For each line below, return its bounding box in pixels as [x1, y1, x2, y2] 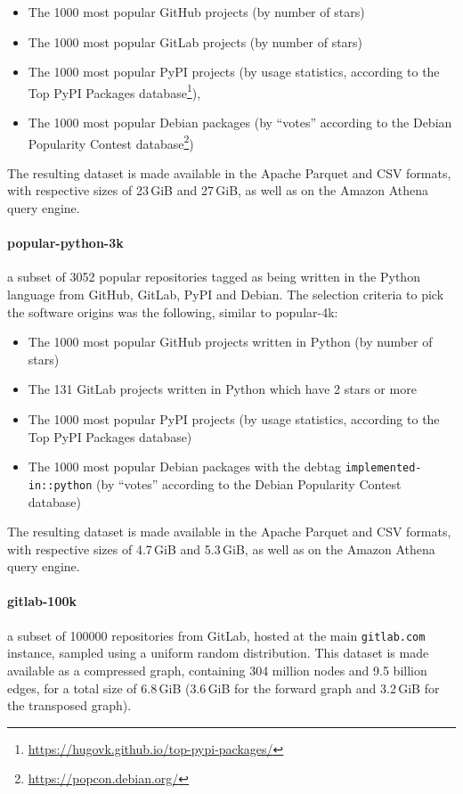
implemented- [345, 462, 422, 475]
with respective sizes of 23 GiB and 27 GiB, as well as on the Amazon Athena [7, 181, 429, 200]
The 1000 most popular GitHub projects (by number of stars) [28, 3, 365, 20]
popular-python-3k [7, 233, 124, 252]
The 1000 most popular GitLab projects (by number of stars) [28, 32, 363, 51]
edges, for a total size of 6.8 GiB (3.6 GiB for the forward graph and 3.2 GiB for [7, 678, 440, 697]
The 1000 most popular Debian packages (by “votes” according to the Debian [28, 113, 452, 132]
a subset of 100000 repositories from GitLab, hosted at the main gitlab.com [7, 626, 426, 644]
